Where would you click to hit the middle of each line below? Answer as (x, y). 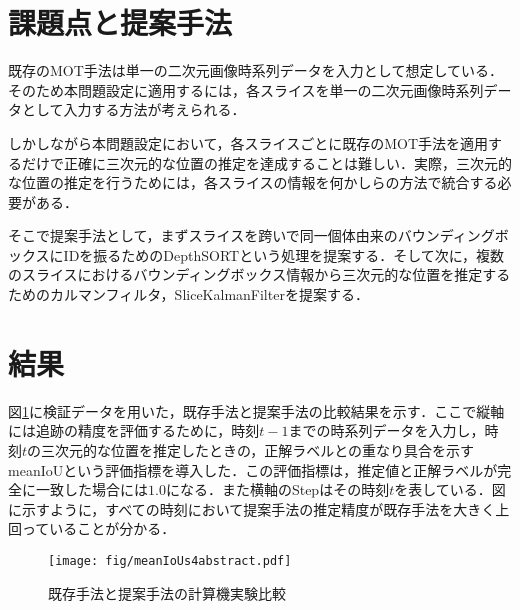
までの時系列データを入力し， (386, 430)
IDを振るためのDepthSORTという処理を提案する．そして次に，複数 (284, 254)
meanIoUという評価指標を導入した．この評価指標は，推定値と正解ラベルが (253, 469)
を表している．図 (450, 489)
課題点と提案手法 (120, 22)
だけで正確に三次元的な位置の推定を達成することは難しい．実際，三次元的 (266, 162)
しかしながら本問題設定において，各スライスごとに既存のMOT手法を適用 (248, 142)
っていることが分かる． (98, 528)
